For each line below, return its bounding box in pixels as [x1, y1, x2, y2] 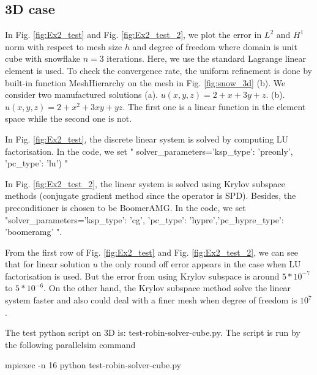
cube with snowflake [5, 52, 80, 65]
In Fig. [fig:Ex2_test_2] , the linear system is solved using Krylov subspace [5, 177, 286, 190]
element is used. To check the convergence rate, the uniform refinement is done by [5, 64, 312, 76]
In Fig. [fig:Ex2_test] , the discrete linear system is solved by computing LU [5, 132, 289, 145]
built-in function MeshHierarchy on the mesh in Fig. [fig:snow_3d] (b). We [5, 76, 286, 89]
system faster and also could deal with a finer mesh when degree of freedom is [5, 294, 297, 306]
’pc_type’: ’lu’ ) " [5, 157, 68, 169]
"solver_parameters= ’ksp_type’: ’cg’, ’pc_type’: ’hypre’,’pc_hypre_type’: [5, 213, 284, 226]
